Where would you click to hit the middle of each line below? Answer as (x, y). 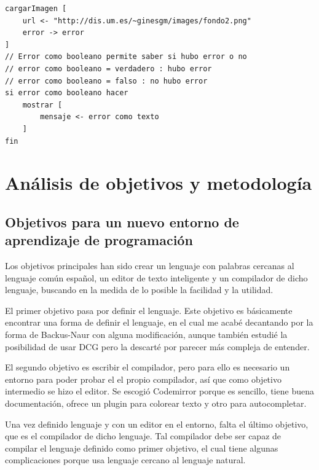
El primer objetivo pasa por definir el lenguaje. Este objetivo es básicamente (149, 310)
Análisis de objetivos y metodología (159, 183)
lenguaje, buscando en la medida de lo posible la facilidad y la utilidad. (139, 290)
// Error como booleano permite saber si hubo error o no (126, 57)
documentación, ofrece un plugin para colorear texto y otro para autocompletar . (156, 403)
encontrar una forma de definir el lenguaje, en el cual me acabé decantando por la (159, 322)
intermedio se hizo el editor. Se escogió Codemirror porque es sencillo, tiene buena (159, 391)
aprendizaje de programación (99, 240)
